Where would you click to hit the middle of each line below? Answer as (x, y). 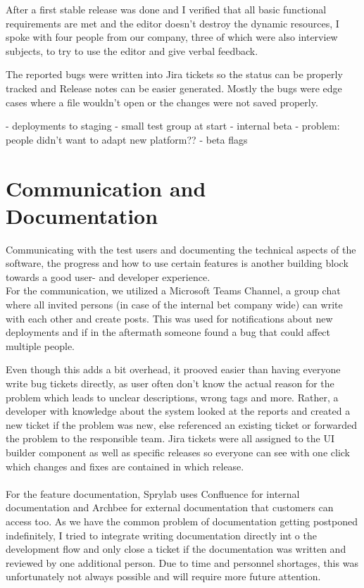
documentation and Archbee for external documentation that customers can (170, 507)
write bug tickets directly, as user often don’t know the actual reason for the (170, 383)
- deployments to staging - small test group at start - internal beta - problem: (173, 126)
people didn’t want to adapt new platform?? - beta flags (127, 139)
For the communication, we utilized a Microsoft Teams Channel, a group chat (173, 290)
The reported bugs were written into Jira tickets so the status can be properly (174, 74)
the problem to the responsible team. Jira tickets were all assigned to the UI (170, 438)
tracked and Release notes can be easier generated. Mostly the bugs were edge (174, 88)
